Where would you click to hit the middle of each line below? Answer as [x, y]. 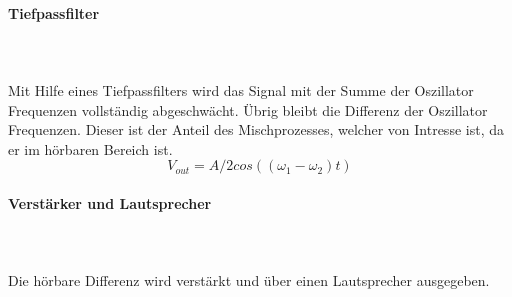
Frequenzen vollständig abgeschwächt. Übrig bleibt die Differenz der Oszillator [248, 109]
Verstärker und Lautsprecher [110, 202]
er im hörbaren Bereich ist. [90, 148]
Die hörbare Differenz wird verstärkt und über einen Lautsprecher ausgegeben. [249, 280]
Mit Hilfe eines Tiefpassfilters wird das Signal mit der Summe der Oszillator [241, 89]
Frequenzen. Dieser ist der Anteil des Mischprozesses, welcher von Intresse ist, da [256, 129]
